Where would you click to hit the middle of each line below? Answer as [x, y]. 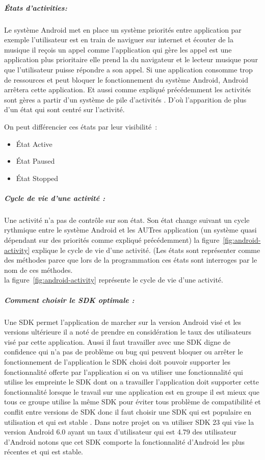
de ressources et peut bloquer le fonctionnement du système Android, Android [126, 79]
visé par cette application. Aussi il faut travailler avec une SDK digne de [117, 341]
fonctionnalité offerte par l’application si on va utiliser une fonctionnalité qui [124, 372]
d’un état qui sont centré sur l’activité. [64, 109]
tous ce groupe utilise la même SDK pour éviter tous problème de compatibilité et [132, 402]
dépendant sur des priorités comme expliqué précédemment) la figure [112, 240]
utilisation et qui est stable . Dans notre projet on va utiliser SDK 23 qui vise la [129, 421]
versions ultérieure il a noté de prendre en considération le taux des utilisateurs [128, 332]
